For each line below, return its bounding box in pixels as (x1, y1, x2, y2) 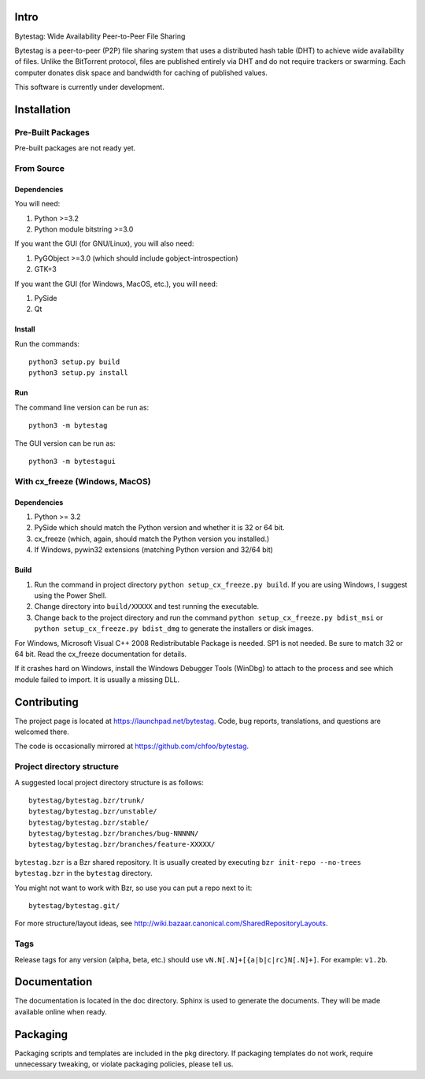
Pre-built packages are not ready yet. (14, 143, 136, 153)
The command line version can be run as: (14, 402, 150, 412)
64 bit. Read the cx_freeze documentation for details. (14, 649, 187, 658)
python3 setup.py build (28, 358, 120, 366)
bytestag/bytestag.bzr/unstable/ (28, 807, 157, 816)
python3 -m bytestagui (28, 457, 116, 466)
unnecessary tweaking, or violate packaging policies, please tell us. (14, 1059, 234, 1069)
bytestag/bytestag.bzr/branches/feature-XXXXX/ (28, 840, 216, 849)
